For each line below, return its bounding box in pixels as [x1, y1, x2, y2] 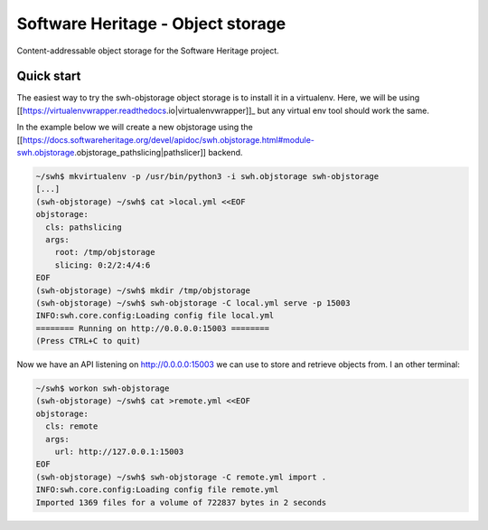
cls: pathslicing [45, 222, 122, 232]
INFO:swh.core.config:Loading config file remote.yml [35, 485, 279, 495]
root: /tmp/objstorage [54, 247, 155, 258]
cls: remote [45, 421, 99, 431]
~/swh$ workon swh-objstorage [35, 383, 170, 393]
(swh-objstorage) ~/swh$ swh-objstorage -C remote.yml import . [35, 471, 327, 482]
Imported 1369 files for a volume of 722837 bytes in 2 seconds [35, 497, 327, 507]
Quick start [16, 69, 81, 84]
